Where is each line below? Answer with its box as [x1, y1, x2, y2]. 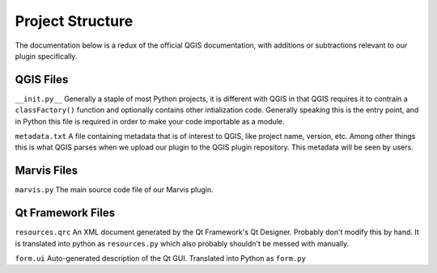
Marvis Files [15, 164, 78, 178]
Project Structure [15, 12, 134, 30]
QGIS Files [15, 73, 69, 86]
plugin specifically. [15, 51, 78, 61]
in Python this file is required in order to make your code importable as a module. [15, 116, 285, 126]
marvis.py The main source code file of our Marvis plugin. [15, 185, 214, 195]
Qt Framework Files [15, 206, 116, 220]
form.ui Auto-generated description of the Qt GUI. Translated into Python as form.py [15, 254, 307, 262]
